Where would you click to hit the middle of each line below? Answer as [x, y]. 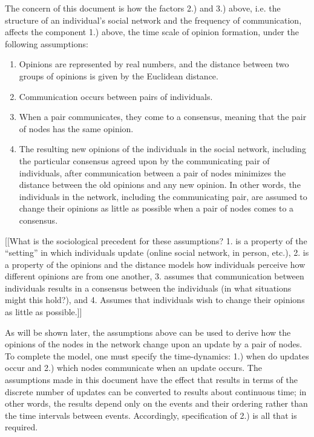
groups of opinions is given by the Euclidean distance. [119, 75]
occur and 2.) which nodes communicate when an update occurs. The [133, 368]
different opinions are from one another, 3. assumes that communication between [155, 276]
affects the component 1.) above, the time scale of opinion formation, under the [152, 32]
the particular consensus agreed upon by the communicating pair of [144, 160]
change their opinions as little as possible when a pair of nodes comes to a [156, 208]
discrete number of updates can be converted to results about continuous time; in [156, 391]
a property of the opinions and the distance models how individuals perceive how [155, 264]
